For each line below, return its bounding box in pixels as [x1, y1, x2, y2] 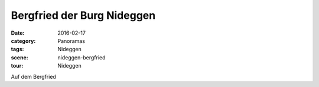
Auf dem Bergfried [11, 73, 56, 80]
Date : [11, 29, 25, 36]
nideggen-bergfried [57, 53, 106, 61]
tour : [11, 62, 24, 69]
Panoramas [57, 37, 86, 44]
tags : [11, 46, 24, 53]
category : [11, 37, 36, 44]
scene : [11, 53, 29, 61]
